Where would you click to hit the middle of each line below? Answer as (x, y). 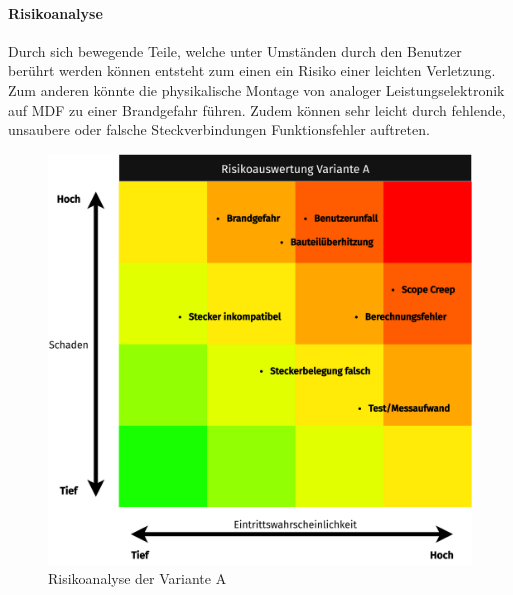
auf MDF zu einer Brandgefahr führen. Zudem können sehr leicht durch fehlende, (257, 109)
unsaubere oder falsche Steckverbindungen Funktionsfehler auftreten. (219, 129)
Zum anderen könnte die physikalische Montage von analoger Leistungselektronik (256, 89)
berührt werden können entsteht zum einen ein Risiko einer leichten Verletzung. (252, 70)
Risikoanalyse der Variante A (137, 578)
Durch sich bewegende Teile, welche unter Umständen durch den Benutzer (235, 50)
